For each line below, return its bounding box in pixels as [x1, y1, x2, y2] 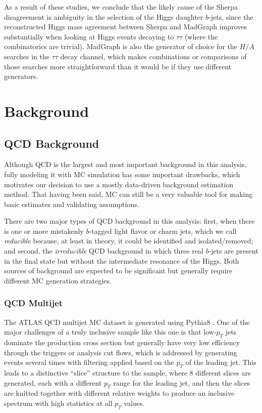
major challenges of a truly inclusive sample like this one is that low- [4, 326, 217, 337]
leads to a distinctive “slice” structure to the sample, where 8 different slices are [4, 367, 251, 378]
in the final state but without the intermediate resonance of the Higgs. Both [4, 255, 239, 266]
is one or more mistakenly [4, 225, 84, 236]
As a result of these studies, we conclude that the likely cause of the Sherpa [4, 2, 238, 12]
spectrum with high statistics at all [4, 398, 113, 408]
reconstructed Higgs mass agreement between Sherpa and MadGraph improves [4, 21, 247, 32]
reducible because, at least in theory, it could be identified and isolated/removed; [4, 235, 253, 246]
